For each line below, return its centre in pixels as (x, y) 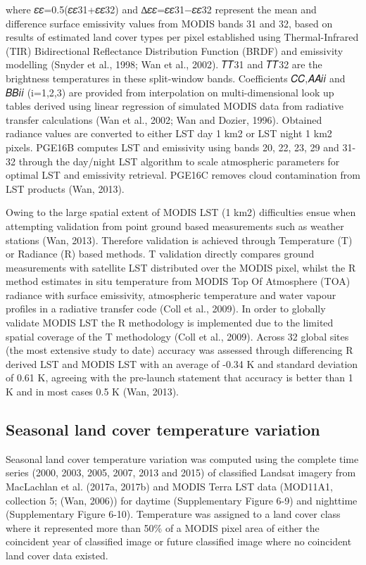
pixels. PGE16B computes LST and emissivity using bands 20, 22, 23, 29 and (172, 147)
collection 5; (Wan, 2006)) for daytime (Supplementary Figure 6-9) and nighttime (182, 500)
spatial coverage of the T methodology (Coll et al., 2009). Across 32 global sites (177, 336)
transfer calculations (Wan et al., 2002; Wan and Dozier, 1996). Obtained (164, 119)
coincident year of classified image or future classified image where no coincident (179, 541)
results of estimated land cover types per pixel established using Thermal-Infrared (182, 37)
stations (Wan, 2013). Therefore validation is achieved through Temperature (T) (179, 240)
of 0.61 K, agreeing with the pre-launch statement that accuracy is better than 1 (179, 377)
